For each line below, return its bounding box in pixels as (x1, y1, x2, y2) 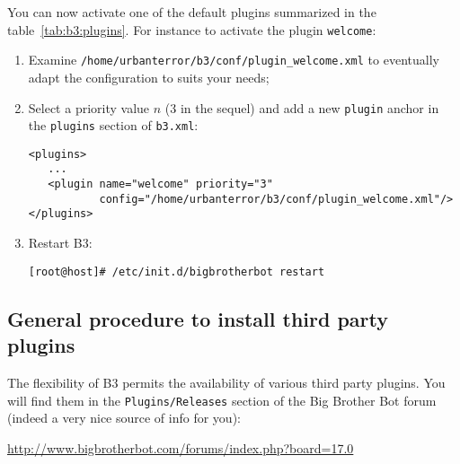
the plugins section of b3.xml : (28, 116, 199, 135)
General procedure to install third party (7, 304, 389, 332)
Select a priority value (28, 98, 150, 117)
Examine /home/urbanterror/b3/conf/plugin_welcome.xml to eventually (28, 50, 439, 69)
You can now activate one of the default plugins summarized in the (7, 3, 376, 21)
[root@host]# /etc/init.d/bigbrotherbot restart (28, 265, 325, 278)
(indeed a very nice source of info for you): (7, 408, 241, 427)
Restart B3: (28, 233, 93, 252)
